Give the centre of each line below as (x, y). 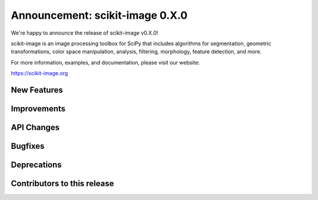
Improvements (38, 109)
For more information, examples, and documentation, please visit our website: (105, 62)
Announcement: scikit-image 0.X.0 (99, 15)
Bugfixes (28, 146)
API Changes (35, 127)
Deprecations (36, 165)
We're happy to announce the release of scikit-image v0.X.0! (85, 33)
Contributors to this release (62, 184)
